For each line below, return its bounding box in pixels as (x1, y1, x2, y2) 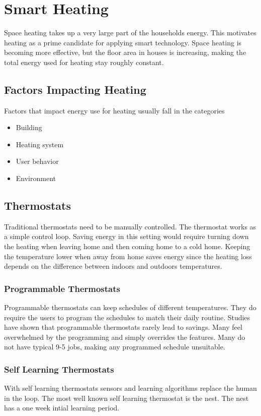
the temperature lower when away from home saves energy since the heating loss (4, 251, 252, 261)
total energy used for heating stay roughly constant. (4, 56, 164, 67)
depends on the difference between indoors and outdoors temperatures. (4, 261, 222, 271)
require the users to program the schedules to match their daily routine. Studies (4, 312, 250, 322)
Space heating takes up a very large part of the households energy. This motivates (4, 27, 256, 38)
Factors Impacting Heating (4, 81, 146, 97)
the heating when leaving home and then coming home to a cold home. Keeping (4, 241, 250, 252)
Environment (16, 173, 56, 184)
